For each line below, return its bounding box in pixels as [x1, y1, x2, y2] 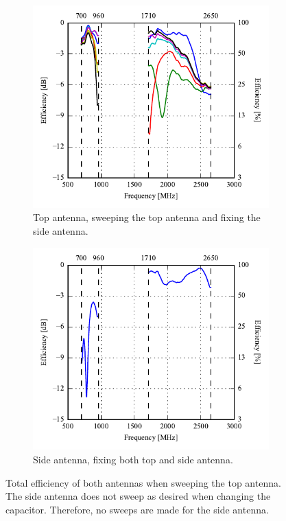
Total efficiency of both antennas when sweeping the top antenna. [5, 475, 281, 489]
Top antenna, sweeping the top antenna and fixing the [33, 210, 261, 224]
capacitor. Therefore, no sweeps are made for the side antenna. [5, 502, 269, 516]
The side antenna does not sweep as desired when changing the [5, 489, 271, 503]
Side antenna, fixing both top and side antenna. [33, 452, 233, 467]
